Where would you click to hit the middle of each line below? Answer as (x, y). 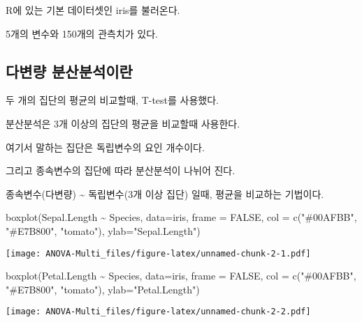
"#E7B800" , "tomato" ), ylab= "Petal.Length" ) (103, 289)
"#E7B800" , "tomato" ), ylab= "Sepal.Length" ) (103, 230)
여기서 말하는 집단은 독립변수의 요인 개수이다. (105, 147)
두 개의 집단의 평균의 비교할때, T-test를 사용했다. (112, 100)
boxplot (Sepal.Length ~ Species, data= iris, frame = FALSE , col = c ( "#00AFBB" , (181, 217)
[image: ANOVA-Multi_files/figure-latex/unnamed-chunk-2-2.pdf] (158, 312)
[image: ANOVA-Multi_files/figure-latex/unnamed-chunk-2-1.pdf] (158, 253)
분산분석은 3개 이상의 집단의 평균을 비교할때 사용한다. (123, 123)
